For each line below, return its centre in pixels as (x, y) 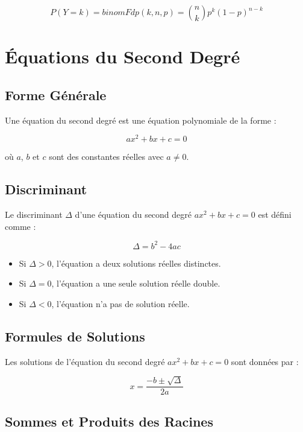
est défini (275, 214)
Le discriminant (34, 214)
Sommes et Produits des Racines (109, 421)
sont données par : (265, 361)
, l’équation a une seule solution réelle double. (136, 283)
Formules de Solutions (75, 336)
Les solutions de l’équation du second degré (85, 361)
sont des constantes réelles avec (106, 157)
